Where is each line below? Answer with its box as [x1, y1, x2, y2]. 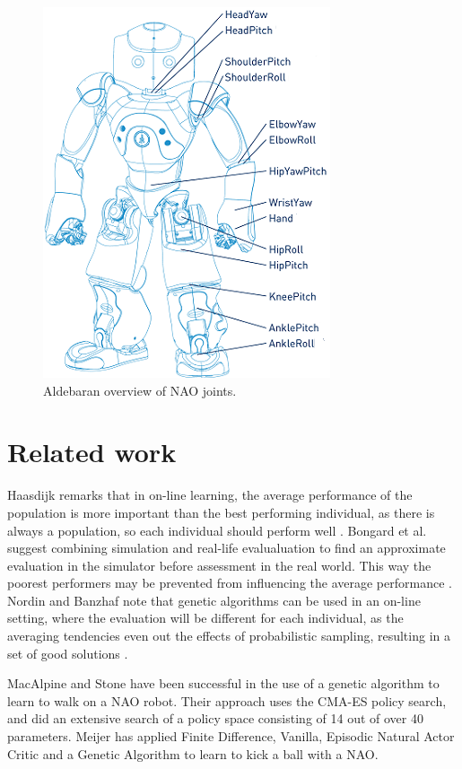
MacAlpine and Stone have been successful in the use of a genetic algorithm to [7, 674, 440, 693]
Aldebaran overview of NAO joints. [43, 380, 237, 399]
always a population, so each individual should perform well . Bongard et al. [7, 520, 427, 539]
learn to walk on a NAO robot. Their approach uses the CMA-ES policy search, [7, 691, 447, 710]
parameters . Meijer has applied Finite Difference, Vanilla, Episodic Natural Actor [7, 727, 455, 746]
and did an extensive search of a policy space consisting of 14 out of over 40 [7, 709, 423, 728]
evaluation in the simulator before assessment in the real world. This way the [7, 555, 431, 574]
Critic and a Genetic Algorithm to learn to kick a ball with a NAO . [7, 744, 379, 763]
